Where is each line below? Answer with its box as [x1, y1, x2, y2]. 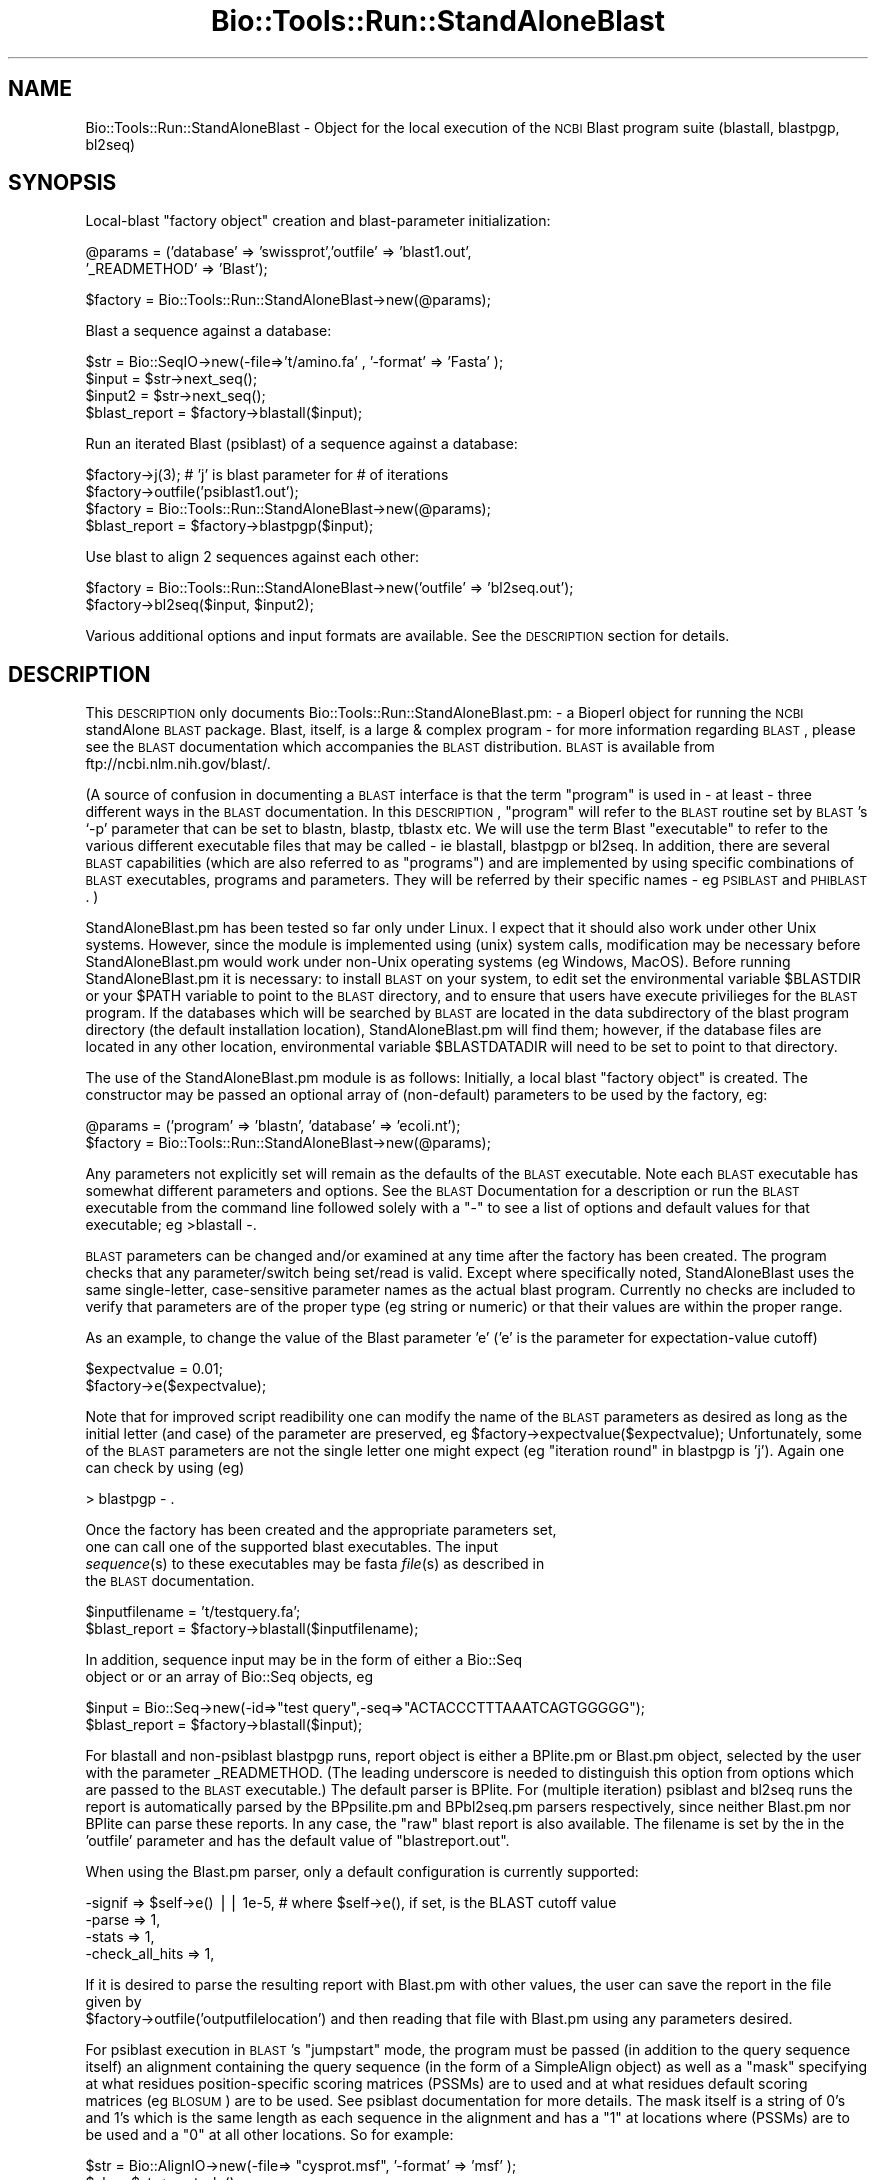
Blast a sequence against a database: [85, 322, 332, 340]
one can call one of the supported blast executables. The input [85, 1538, 498, 1556]
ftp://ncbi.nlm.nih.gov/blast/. [85, 755, 271, 773]
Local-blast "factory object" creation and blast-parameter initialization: [85, 212, 551, 230]
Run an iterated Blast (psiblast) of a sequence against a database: [85, 435, 518, 453]
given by [85, 1993, 142, 2011]
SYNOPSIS [8, 170, 117, 196]
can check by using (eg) [85, 1459, 245, 1477]
